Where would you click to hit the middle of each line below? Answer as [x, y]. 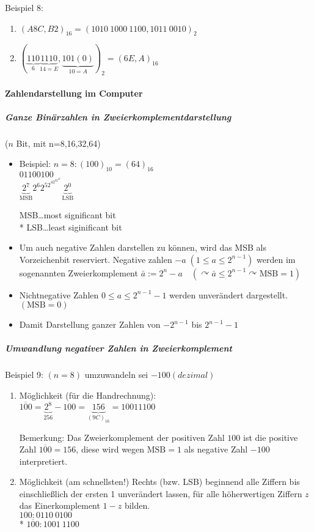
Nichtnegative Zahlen [59, 294]
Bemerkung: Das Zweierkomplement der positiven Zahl [122, 437]
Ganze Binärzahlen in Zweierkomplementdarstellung [118, 116]
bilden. [137, 505]
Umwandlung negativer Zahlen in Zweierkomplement [119, 348]
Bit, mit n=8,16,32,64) [58, 143]
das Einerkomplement [60, 505]
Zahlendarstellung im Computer [74, 93]
